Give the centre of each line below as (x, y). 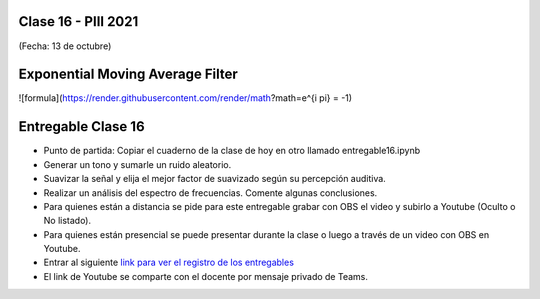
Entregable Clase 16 (81, 126)
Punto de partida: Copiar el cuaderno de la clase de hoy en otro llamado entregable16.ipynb (231, 151)
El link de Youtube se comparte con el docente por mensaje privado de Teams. (206, 276)
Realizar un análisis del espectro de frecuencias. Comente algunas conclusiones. (210, 192)
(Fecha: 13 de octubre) (65, 46)
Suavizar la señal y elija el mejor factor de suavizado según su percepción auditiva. (215, 179)
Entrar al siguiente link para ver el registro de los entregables (169, 262)
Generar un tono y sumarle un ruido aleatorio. (137, 164)
